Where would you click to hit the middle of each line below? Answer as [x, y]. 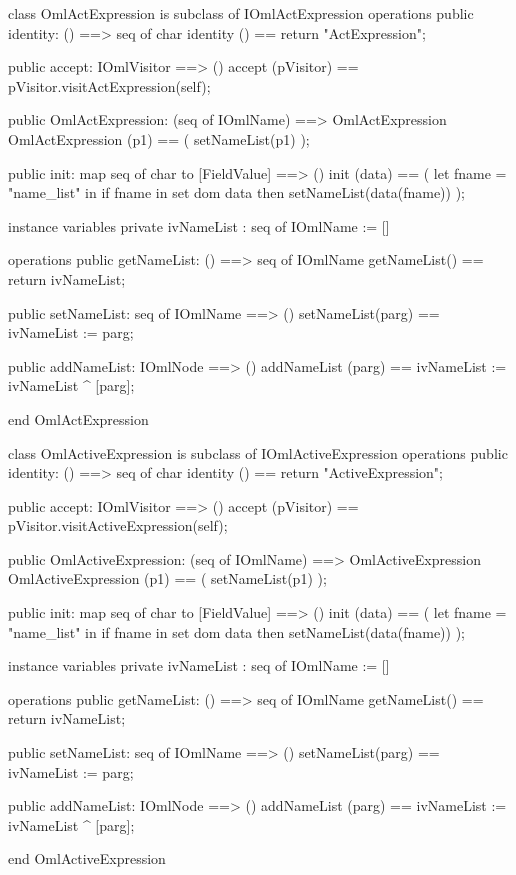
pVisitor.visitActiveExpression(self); [118, 525]
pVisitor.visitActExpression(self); [109, 85]
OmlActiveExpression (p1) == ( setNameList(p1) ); [167, 578]
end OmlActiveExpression [87, 858]
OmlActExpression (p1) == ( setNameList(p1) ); [159, 138]
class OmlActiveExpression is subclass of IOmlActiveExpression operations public [258, 452]
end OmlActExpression [78, 418]
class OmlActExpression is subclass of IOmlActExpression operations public [241, 13]
